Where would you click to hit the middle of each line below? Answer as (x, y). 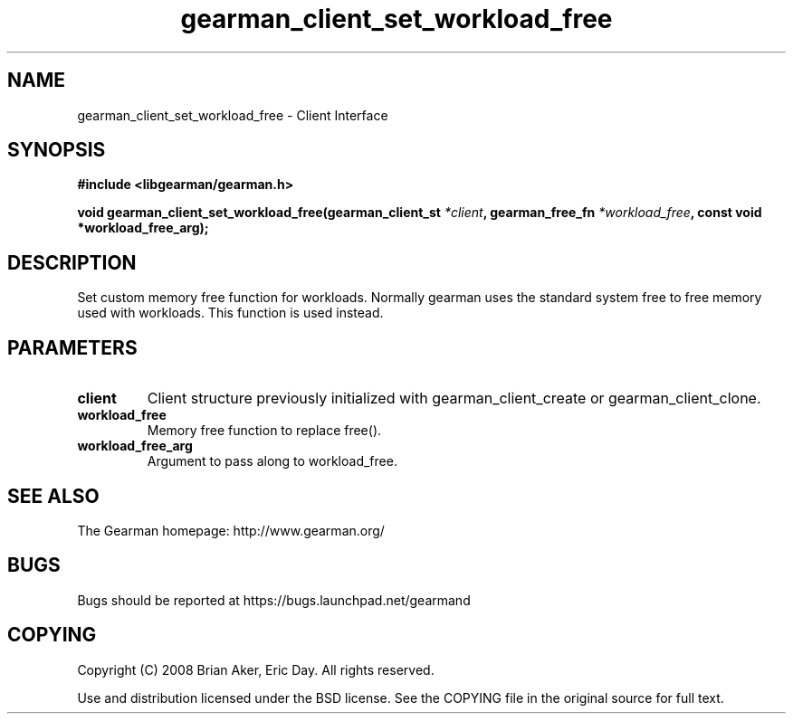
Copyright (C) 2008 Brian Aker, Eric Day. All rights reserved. (256, 669)
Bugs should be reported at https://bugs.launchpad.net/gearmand (274, 600)
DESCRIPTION (72, 262)
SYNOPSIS (57, 150)
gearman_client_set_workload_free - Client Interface (233, 115)
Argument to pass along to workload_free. (272, 461)
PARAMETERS (72, 347)
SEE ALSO (53, 496)
